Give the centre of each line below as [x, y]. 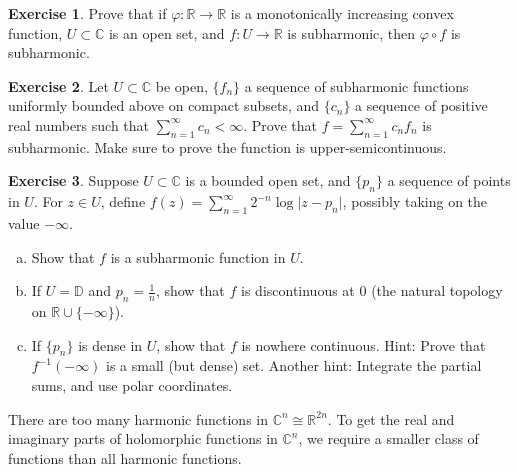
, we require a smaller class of [388, 438]
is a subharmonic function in [198, 256]
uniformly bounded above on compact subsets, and [164, 105]
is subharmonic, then [351, 32]
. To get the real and [391, 418]
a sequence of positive [421, 105]
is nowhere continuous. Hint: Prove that [363, 344]
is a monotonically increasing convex [342, 13]
